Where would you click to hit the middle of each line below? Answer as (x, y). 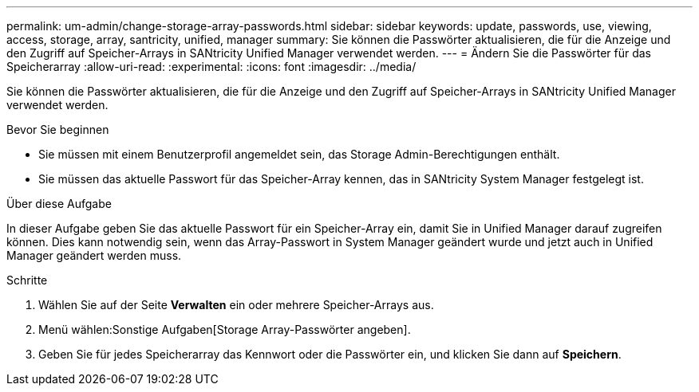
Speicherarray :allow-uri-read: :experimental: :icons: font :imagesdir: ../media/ (211, 67)
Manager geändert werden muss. (94, 255)
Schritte (27, 280)
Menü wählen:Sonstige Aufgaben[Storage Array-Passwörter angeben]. (225, 329)
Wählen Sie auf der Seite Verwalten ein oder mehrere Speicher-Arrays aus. (236, 305)
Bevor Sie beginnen (58, 129)
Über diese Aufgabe (59, 204)
